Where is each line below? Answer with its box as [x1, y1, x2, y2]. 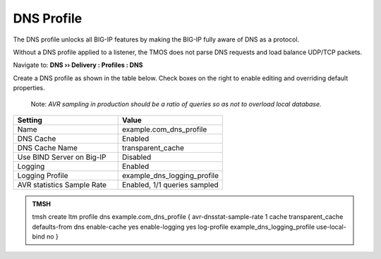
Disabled [121, 152, 152, 162]
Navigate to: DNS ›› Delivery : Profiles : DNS [13, 61, 143, 70]
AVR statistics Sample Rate [17, 179, 107, 189]
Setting [17, 115, 42, 125]
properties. [13, 84, 45, 92]
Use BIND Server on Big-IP [17, 152, 107, 162]
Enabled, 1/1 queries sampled [121, 179, 219, 189]
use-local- [316, 222, 347, 231]
